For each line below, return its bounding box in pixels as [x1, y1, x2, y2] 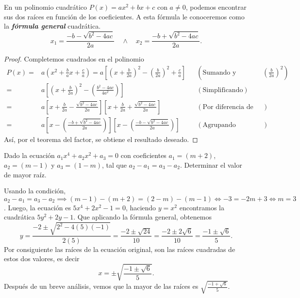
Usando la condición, [4, 186, 66, 196]
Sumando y [202, 69, 236, 76]
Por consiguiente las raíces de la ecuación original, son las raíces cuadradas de [4, 244, 235, 254]
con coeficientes [120, 150, 167, 160]
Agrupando [202, 121, 236, 128]
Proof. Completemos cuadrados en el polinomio [4, 54, 144, 64]
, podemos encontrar [185, 2, 247, 12]
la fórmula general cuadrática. [4, 21, 101, 31]
